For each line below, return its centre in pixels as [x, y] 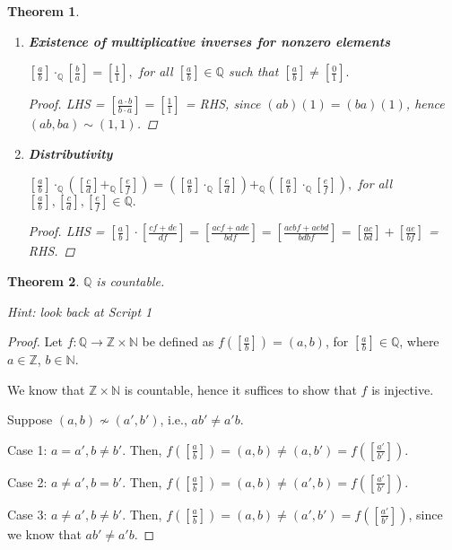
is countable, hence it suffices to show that [240, 389]
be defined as [178, 341]
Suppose [30, 419]
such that [253, 71]
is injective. [403, 389]
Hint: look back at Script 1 [80, 311]
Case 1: [27, 449]
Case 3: [27, 514]
